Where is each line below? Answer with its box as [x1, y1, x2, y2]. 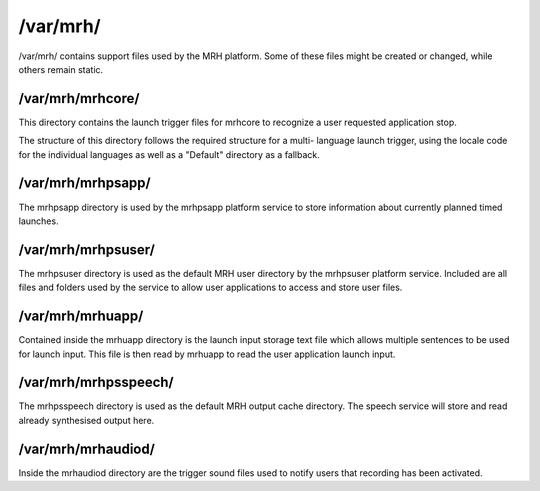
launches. [18, 215, 59, 227]
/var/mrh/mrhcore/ [18, 90, 140, 107]
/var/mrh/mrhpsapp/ [18, 175, 151, 192]
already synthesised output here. [18, 414, 155, 426]
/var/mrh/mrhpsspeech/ [18, 374, 174, 391]
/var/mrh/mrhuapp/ [18, 308, 144, 325]
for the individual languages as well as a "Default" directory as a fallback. [18, 148, 320, 160]
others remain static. [18, 63, 104, 75]
